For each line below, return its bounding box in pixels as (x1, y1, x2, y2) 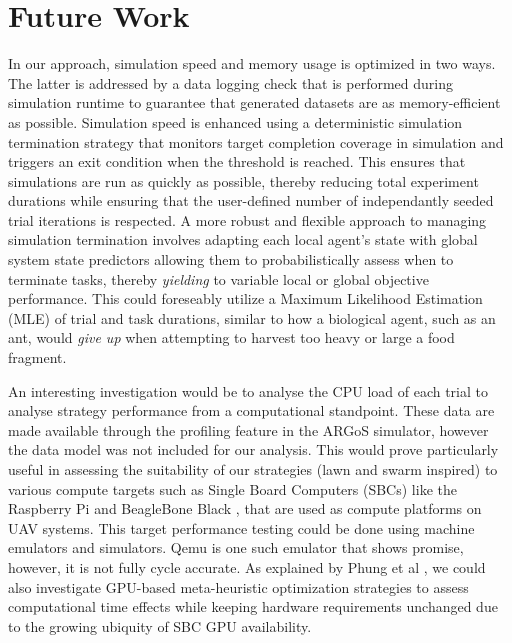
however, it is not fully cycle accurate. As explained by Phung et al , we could (8, 556, 486, 577)
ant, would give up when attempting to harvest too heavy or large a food (8, 327, 455, 348)
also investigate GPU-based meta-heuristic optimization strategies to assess (8, 576, 469, 597)
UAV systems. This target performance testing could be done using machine (8, 517, 475, 538)
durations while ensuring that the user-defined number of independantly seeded (8, 190, 494, 211)
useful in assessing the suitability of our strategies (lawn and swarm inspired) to (8, 459, 498, 479)
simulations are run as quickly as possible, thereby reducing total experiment (8, 170, 479, 191)
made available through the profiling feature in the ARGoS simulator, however (8, 419, 489, 440)
